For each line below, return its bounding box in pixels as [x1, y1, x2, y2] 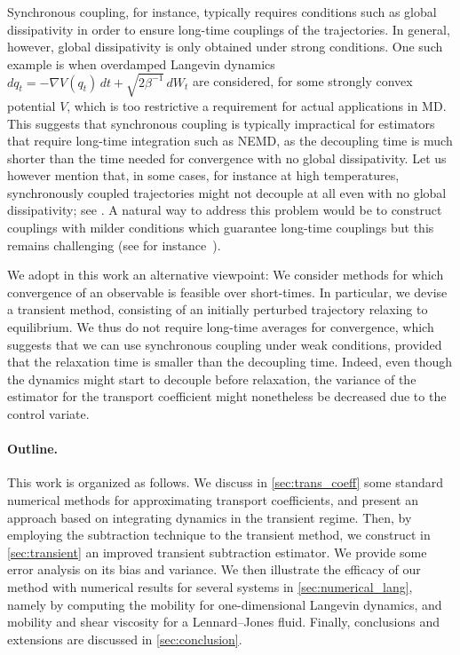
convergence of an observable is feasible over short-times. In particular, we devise [7, 282, 448, 301]
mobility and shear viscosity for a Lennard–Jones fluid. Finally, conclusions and [7, 612, 440, 631]
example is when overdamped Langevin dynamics [7, 54, 275, 73]
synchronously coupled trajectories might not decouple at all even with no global [7, 183, 447, 201]
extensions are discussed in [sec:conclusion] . [7, 629, 242, 648]
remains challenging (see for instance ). [7, 235, 221, 254]
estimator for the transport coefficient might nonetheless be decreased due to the [7, 387, 447, 406]
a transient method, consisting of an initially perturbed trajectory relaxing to [7, 300, 428, 319]
